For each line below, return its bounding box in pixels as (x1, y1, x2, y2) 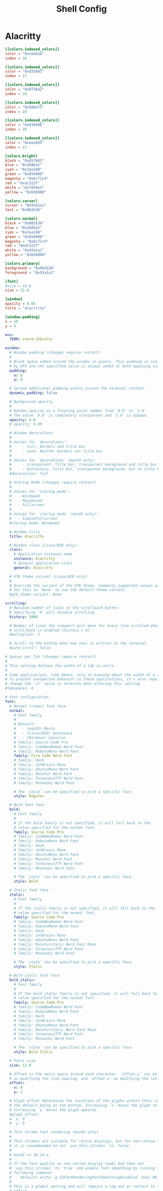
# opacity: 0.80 (9, 422, 42, 427)
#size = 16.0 (5, 283, 32, 289)
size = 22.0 (5, 288, 29, 293)
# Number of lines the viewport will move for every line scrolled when (9, 623, 160, 628)
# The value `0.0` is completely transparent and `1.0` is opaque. (9, 413, 149, 418)
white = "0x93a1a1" (5, 248, 45, 253)
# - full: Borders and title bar (9, 444, 86, 449)
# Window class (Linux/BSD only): (9, 543, 79, 547)
